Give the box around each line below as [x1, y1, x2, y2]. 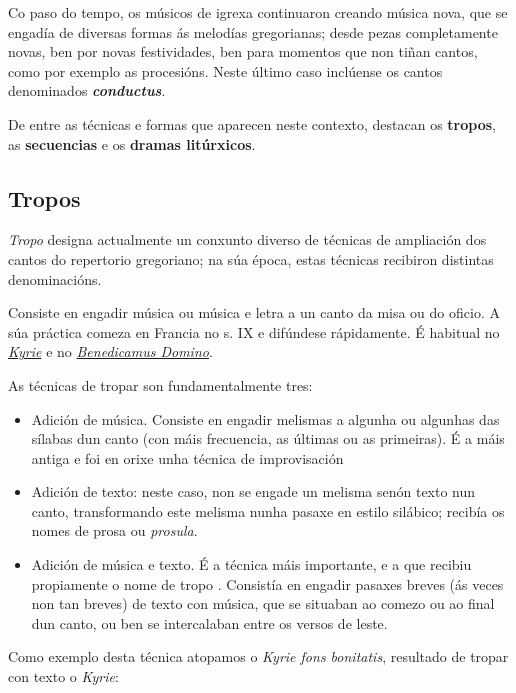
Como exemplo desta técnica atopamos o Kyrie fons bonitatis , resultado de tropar [8, 646, 509, 667]
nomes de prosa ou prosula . [31, 520, 198, 541]
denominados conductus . [8, 80, 166, 101]
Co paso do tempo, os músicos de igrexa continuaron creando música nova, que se [8, 2, 508, 22]
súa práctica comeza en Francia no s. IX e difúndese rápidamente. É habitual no [8, 321, 500, 342]
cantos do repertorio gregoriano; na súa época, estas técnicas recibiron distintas [8, 248, 494, 269]
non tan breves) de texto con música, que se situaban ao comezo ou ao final [31, 593, 495, 614]
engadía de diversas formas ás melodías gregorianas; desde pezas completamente [8, 21, 498, 42]
